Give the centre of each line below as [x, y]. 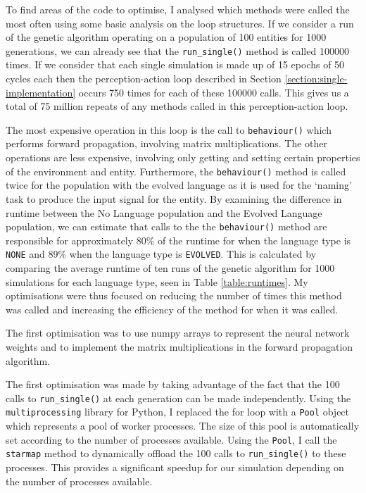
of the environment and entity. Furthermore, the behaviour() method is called [176, 171]
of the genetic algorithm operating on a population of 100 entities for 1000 [166, 37]
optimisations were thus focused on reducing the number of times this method [174, 295]
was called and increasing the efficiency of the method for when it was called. [172, 309]
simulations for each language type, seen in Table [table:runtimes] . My [157, 281]
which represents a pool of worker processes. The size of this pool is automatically [183, 426]
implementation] [41, 92]
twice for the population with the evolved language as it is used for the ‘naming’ [179, 185]
